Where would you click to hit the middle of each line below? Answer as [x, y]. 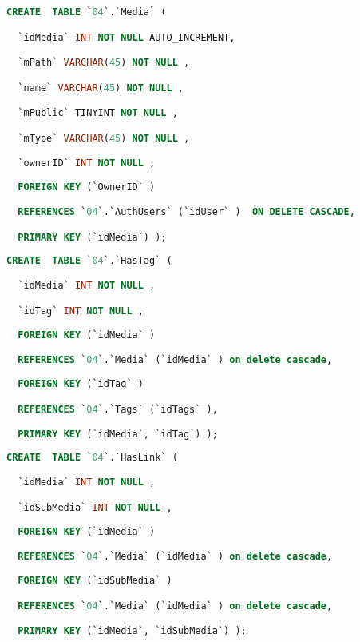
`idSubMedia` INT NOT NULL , [95, 507]
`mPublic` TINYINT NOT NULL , [98, 113]
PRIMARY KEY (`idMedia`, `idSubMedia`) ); [132, 631]
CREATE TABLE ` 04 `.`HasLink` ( [92, 457]
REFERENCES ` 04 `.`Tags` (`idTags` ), [118, 409]
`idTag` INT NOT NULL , [81, 311]
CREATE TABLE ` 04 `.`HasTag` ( [89, 260]
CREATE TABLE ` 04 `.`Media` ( [87, 12]
